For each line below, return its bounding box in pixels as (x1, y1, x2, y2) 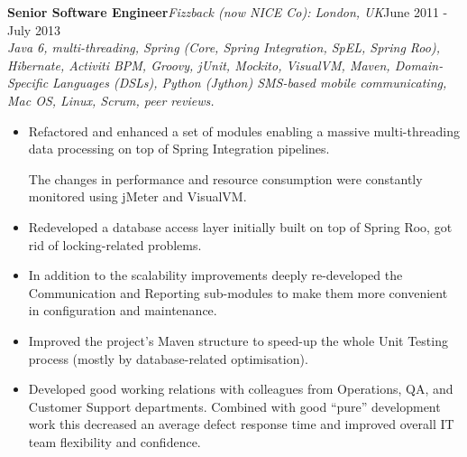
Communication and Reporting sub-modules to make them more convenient (28, 283, 448, 302)
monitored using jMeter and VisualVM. (28, 187, 247, 206)
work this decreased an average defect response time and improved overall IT (28, 415, 454, 434)
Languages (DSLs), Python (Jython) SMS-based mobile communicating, (52, 73, 447, 92)
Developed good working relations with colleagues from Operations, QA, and (28, 379, 453, 398)
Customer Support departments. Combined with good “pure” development (28, 396, 441, 415)
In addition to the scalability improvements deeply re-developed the (28, 266, 403, 284)
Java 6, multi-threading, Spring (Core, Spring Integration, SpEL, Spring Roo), (7, 38, 440, 57)
